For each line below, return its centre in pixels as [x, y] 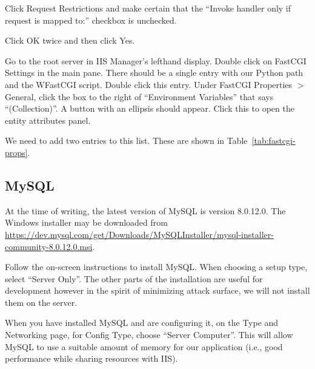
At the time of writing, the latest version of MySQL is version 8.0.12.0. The [145, 210]
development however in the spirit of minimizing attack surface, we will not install [157, 290]
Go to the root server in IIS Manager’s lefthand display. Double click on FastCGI [156, 60]
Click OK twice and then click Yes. [70, 40]
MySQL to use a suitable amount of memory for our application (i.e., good [144, 346]
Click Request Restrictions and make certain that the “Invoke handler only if [148, 8]
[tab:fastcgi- [274, 140]
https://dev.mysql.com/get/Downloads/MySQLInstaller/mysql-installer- [139, 234]
